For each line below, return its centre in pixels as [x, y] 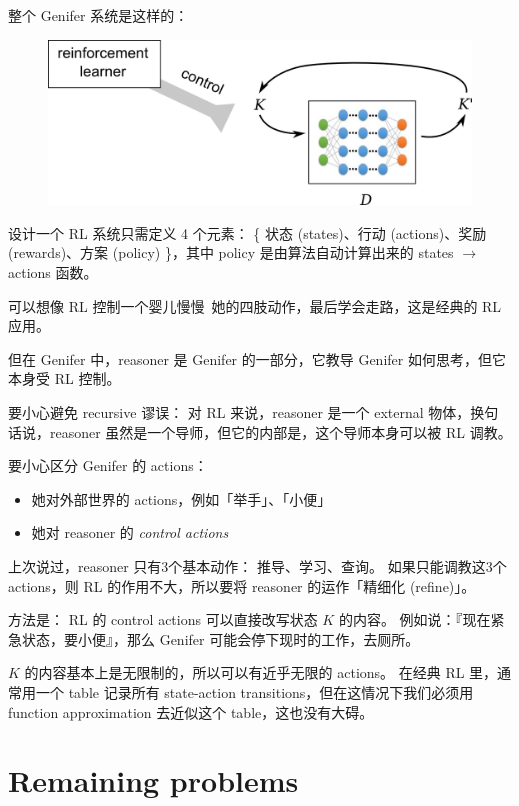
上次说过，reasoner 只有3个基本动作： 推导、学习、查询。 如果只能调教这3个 [257, 565]
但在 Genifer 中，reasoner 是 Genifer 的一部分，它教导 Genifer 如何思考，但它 [257, 358]
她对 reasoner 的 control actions [130, 532]
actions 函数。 [53, 272]
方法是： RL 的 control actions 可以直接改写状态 [163, 619]
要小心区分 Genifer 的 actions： [108, 465]
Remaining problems [153, 780]
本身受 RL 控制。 [64, 378]
